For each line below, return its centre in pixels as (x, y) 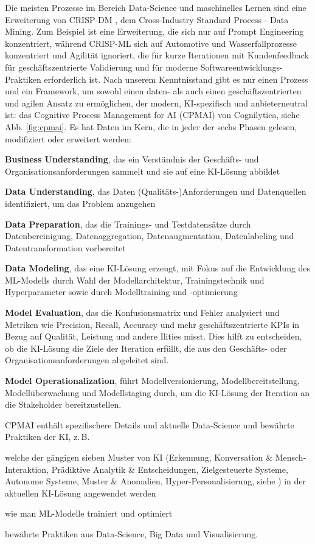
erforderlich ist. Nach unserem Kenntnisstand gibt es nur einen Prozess (176, 79)
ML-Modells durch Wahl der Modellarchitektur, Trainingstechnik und (135, 280)
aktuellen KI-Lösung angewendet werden (81, 493)
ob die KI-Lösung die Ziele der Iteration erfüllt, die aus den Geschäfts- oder (146, 348)
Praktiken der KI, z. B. (47, 437)
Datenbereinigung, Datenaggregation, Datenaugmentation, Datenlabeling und (150, 236)
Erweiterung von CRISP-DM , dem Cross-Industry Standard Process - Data (147, 19)
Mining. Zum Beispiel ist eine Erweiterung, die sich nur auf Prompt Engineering (154, 31)
